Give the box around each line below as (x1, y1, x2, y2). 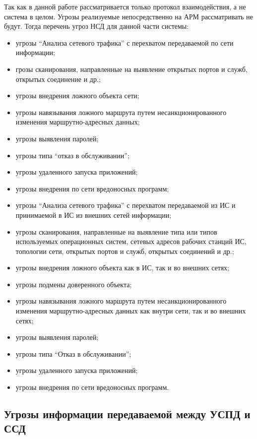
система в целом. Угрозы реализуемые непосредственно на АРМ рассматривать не (4, 11, 253, 21)
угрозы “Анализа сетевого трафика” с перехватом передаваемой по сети (15, 37, 234, 48)
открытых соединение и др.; (15, 73, 101, 84)
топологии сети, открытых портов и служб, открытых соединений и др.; (15, 246, 234, 256)
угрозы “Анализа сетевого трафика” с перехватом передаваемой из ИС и (15, 200, 236, 210)
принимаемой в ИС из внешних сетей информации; (15, 209, 172, 220)
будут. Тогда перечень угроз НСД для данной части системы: (4, 21, 189, 31)
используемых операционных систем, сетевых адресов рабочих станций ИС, (15, 236, 247, 247)
